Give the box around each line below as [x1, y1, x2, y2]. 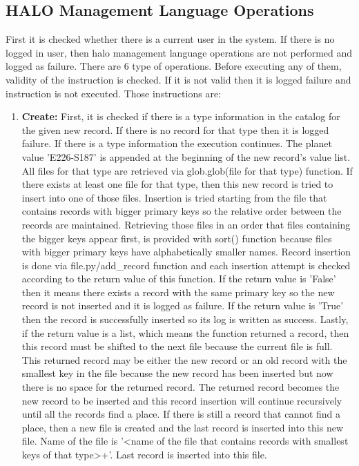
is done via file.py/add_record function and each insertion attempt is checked [21, 258, 351, 272]
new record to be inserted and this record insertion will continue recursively [21, 393, 342, 407]
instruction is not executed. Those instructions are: [6, 86, 222, 100]
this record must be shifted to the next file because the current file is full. [21, 339, 333, 353]
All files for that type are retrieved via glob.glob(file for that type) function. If [21, 163, 353, 177]
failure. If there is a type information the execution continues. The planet [21, 136, 332, 151]
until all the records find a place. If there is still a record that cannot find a [21, 407, 341, 421]
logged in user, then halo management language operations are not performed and [6, 45, 353, 59]
